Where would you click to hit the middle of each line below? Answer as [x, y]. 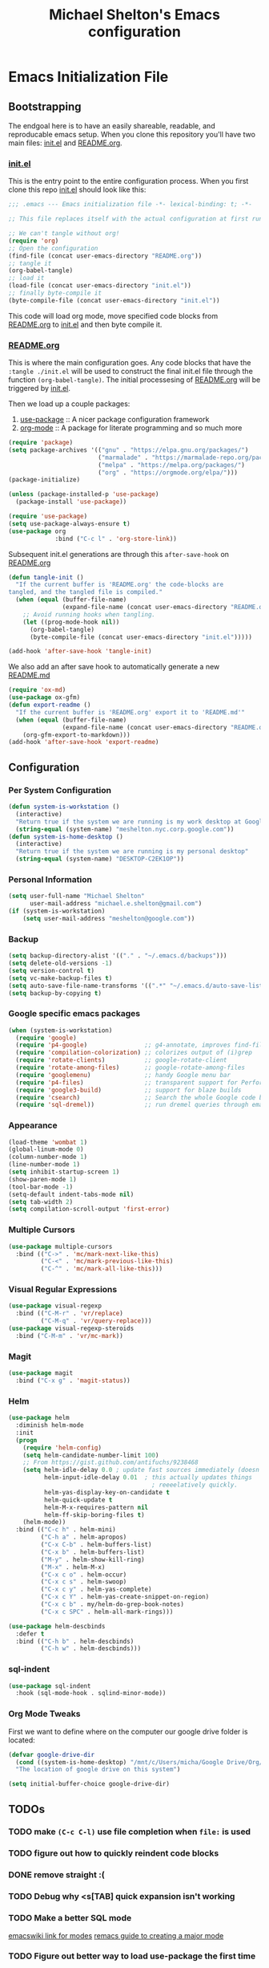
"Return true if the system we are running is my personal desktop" [132, 852]
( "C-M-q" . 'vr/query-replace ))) [96, 1321]
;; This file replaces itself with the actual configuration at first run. [137, 219]
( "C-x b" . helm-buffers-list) [93, 1552]
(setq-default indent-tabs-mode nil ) [71, 1194]
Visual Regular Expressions [63, 1290]
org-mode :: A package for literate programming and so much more [131, 428]
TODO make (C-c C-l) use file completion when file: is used [129, 1832]
